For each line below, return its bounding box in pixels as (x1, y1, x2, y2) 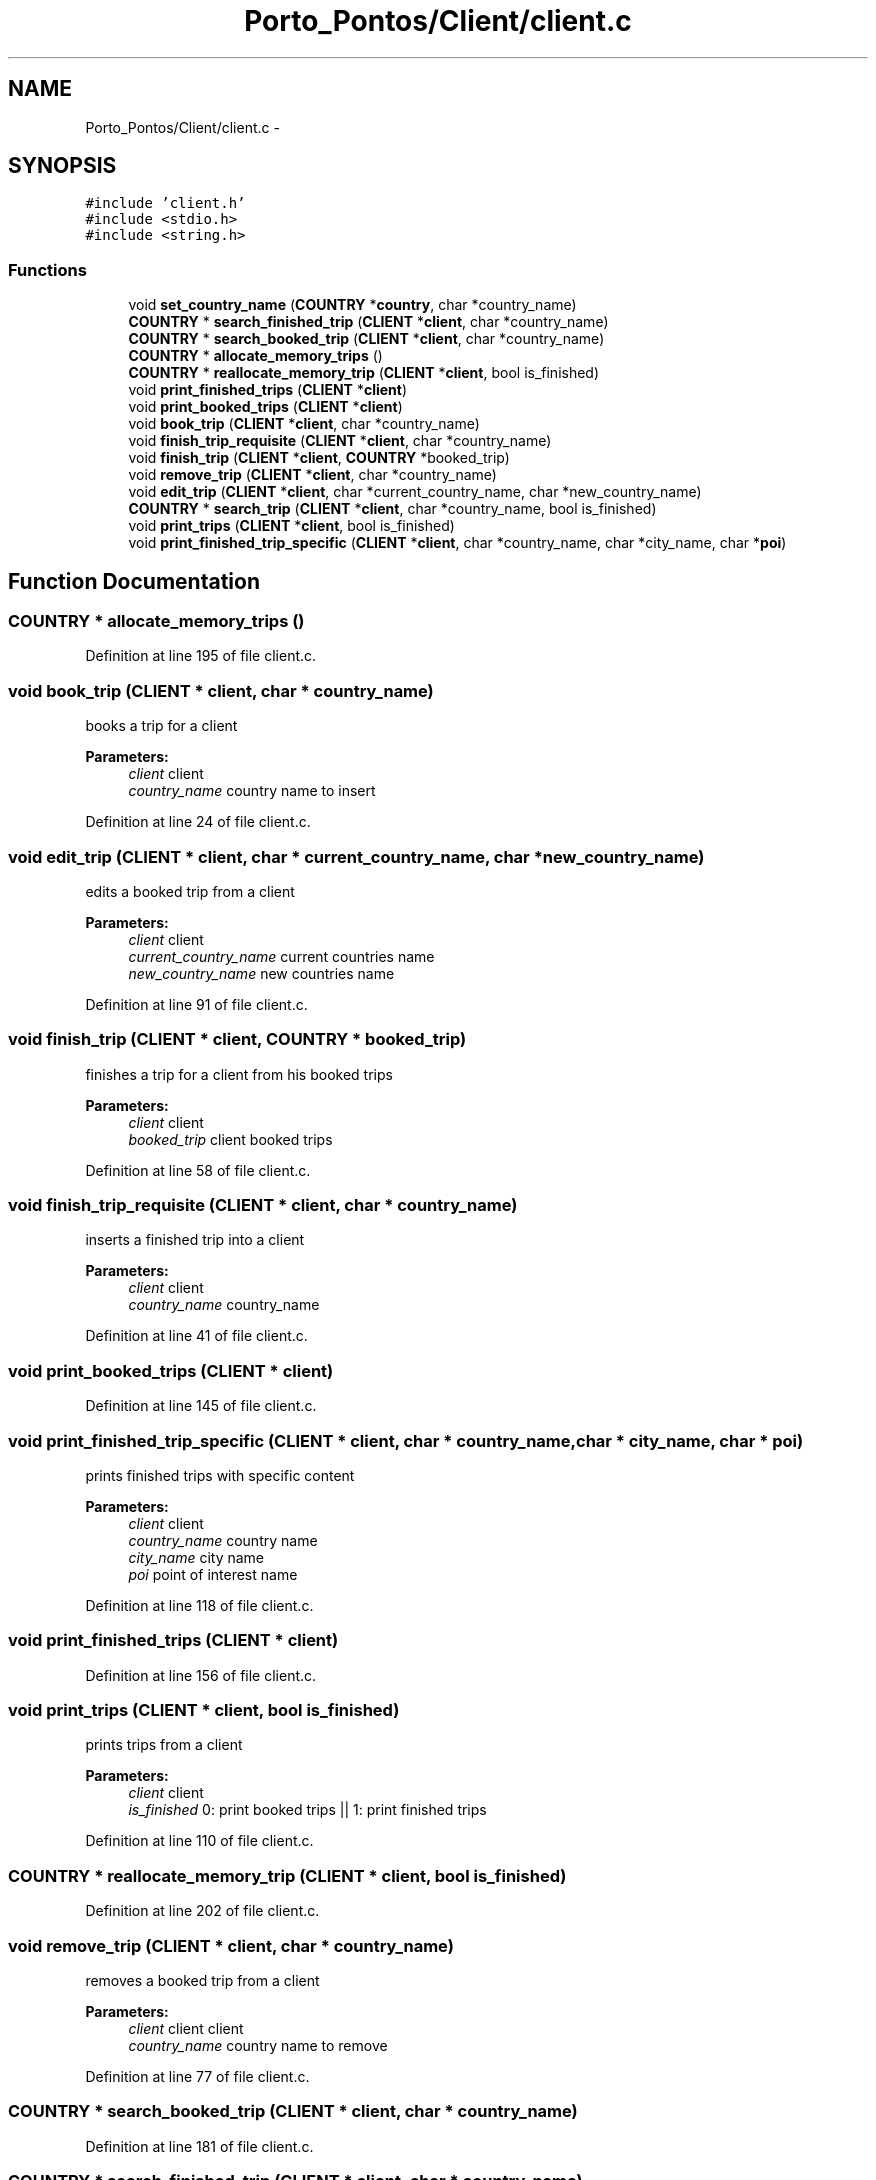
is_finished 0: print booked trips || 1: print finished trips (128, 1801, 487, 1819)
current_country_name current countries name (128, 947, 435, 965)
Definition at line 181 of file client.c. (85, 2137, 314, 2155)
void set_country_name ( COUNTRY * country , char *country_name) (128, 296, 577, 314)
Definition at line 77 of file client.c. (85, 2067, 310, 2085)
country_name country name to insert (128, 782, 376, 800)
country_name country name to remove (128, 2036, 388, 2054)
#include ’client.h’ (85, 195, 246, 212)
